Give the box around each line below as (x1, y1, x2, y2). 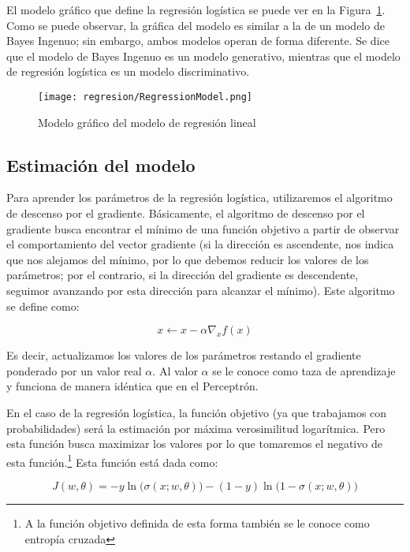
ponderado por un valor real (6, 362, 142, 379)
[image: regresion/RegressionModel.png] (38, 91, 253, 103)
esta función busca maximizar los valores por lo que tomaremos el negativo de (6, 435, 382, 452)
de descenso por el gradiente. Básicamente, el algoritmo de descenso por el (6, 205, 365, 222)
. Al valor (152, 362, 198, 379)
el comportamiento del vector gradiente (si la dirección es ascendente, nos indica (6, 236, 394, 252)
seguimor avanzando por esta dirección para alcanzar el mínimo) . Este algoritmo (6, 282, 395, 298)
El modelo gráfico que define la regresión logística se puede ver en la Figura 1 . (6, 2, 386, 17)
